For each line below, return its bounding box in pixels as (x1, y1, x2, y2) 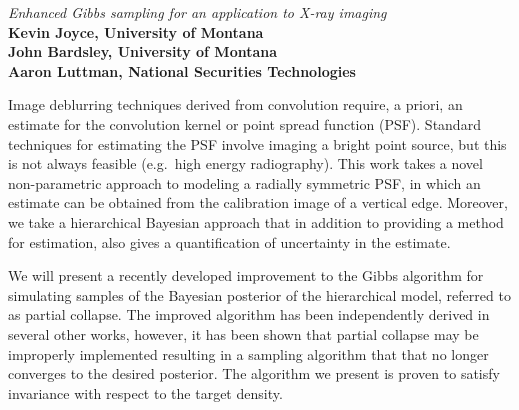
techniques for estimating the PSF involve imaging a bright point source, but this (8, 133, 507, 154)
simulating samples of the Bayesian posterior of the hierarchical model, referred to (8, 284, 511, 305)
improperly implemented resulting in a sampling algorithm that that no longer (8, 343, 489, 364)
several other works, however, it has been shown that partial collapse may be (8, 323, 479, 344)
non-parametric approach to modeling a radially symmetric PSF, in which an (8, 172, 481, 193)
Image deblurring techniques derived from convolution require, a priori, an (8, 94, 463, 115)
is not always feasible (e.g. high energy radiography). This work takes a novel (8, 153, 483, 174)
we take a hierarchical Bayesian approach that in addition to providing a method (8, 211, 504, 232)
